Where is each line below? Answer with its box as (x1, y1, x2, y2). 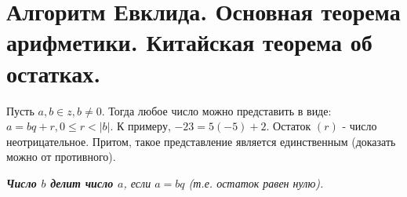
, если (123, 174, 151, 191)
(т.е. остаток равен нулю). (188, 174, 324, 191)
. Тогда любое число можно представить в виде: (101, 102, 332, 119)
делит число (50, 174, 114, 191)
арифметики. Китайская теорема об (6, 26, 372, 58)
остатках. (6, 57, 101, 89)
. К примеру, (110, 118, 171, 134)
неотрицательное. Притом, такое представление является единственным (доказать (6, 133, 396, 149)
